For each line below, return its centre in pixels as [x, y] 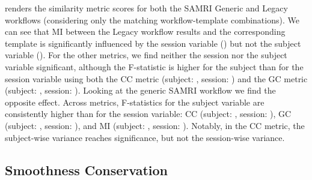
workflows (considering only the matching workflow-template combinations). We [152, 19]
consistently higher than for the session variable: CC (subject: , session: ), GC [148, 114]
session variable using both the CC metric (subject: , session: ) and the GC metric [156, 78]
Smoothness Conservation [86, 169]
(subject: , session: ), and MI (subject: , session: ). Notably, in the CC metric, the [155, 125]
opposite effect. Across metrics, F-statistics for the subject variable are [135, 102]
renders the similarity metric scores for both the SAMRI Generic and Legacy [146, 8]
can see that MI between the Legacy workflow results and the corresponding [145, 31]
